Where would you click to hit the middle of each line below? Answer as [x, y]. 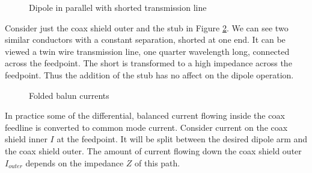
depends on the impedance [75, 162]
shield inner [26, 139]
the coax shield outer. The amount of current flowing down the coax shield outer [153, 150]
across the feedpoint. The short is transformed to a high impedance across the [148, 63]
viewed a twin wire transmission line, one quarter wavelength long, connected [147, 51]
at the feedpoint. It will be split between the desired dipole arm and [182, 139]
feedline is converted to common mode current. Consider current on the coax [146, 127]
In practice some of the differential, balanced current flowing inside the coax [145, 115]
